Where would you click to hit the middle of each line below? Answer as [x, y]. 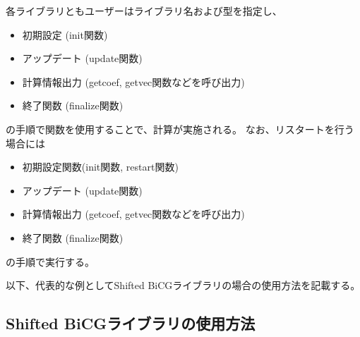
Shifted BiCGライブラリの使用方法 [131, 323]
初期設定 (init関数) [65, 34]
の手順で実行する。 [50, 261]
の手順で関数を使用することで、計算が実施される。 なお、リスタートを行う [180, 129]
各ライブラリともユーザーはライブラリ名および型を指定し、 [144, 11]
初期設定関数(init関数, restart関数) [100, 167]
